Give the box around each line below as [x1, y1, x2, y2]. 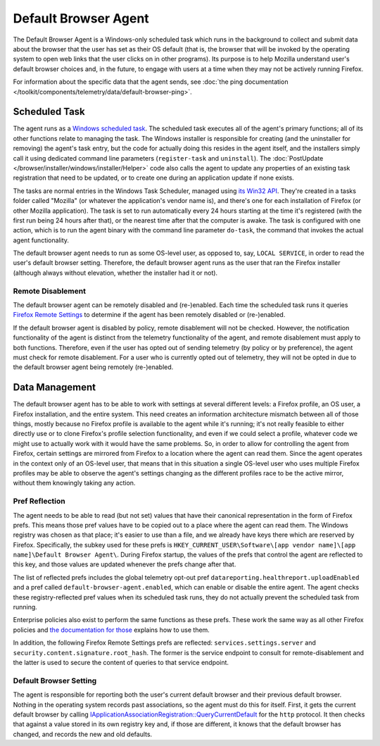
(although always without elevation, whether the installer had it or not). [13, 268, 218, 277]
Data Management [13, 381, 96, 394]
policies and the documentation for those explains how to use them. [13, 626, 210, 634]
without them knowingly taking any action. [13, 479, 136, 487]
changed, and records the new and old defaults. [13, 730, 153, 738]
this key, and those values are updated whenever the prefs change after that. [13, 560, 236, 568]
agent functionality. [13, 236, 70, 244]
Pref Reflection [13, 497, 66, 506]
